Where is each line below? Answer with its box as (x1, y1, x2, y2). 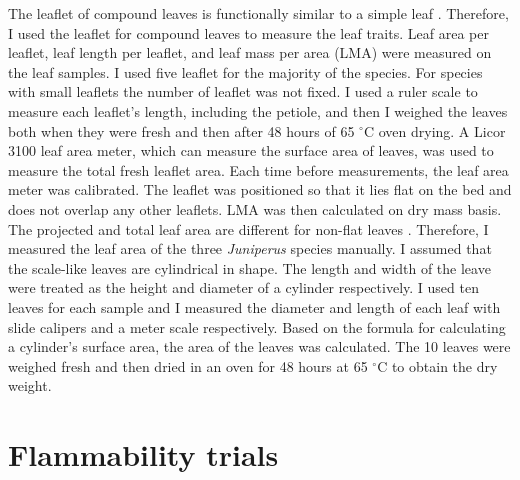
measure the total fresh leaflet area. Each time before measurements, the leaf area (8, 159, 509, 180)
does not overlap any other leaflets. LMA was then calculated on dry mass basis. (8, 198, 502, 219)
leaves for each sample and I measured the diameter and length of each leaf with (8, 296, 501, 317)
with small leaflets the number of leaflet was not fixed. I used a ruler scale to (8, 81, 478, 102)
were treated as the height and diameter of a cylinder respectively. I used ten (8, 277, 479, 298)
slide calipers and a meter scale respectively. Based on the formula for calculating (8, 316, 506, 337)
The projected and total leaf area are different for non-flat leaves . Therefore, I (8, 218, 489, 239)
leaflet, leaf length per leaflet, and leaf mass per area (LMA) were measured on (8, 42, 492, 63)
